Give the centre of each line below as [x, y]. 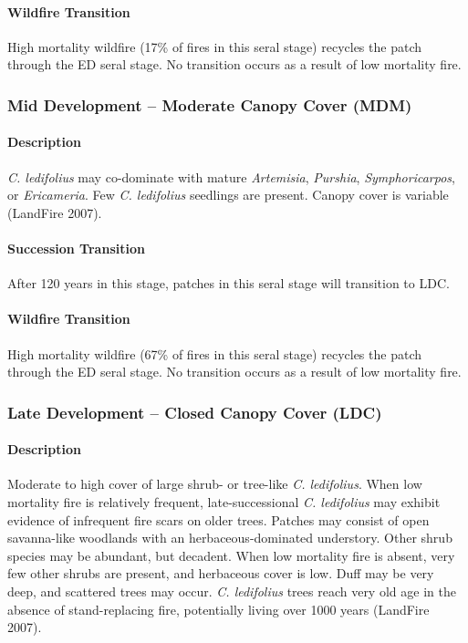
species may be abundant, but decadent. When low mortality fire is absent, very [231, 555]
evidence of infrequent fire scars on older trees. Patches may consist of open [218, 519]
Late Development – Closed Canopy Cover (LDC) [195, 412]
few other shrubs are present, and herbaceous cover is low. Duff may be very [221, 573]
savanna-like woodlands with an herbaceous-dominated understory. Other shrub [230, 538]
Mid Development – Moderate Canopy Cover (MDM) [210, 104]
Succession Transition [76, 248]
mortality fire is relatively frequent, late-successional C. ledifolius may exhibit [224, 502]
